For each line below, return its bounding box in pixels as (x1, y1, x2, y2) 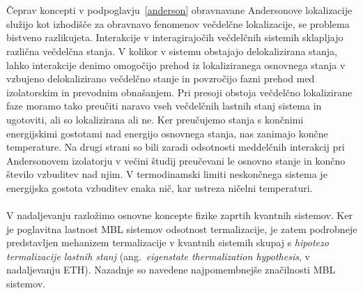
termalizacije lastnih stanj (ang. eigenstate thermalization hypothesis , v (6, 248, 310, 263)
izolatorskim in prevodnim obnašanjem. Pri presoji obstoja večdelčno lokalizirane (6, 84, 353, 99)
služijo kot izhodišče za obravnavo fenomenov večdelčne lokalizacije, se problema (6, 16, 350, 31)
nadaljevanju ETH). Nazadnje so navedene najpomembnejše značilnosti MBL (6, 262, 336, 277)
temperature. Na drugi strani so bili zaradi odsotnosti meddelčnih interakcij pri (6, 140, 345, 154)
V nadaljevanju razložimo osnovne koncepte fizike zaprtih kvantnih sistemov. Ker (6, 208, 353, 223)
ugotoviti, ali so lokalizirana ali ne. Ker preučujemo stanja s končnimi (6, 112, 304, 126)
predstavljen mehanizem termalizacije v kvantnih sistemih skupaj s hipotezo (6, 235, 329, 250)
